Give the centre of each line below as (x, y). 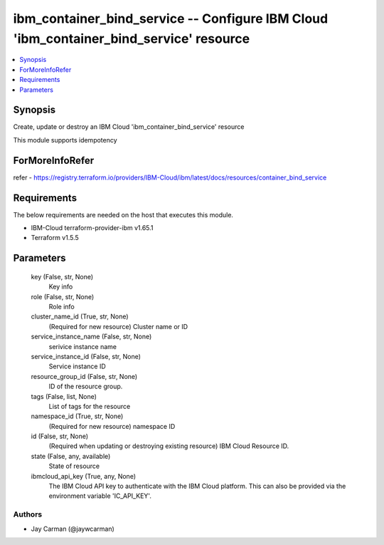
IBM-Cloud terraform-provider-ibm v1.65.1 (92, 228)
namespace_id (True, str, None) (77, 416)
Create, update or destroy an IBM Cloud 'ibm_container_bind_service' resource (129, 127)
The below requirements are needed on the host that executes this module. (123, 214)
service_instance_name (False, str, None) (91, 337)
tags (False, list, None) (64, 396)
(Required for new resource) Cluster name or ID (118, 326)
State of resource (74, 466)
